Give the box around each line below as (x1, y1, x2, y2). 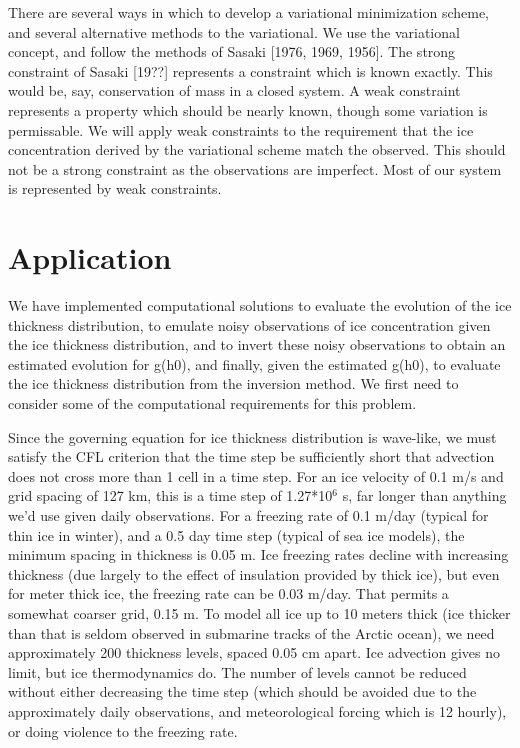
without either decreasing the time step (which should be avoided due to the (8, 681, 477, 702)
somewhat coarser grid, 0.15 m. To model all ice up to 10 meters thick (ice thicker (8, 602, 511, 623)
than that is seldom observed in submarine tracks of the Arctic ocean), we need (8, 622, 495, 643)
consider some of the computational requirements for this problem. (8, 393, 417, 414)
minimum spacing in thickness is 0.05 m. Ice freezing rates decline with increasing (8, 544, 509, 565)
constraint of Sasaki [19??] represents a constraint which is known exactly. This (8, 60, 493, 81)
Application (8, 237, 172, 278)
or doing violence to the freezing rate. (8, 720, 238, 741)
